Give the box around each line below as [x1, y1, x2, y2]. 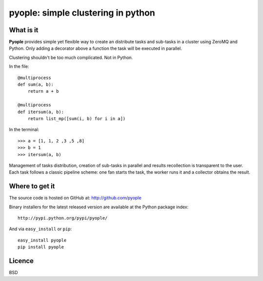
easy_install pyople [18, 237, 67, 243]
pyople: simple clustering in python [9, 7, 155, 18]
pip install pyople [18, 244, 64, 250]
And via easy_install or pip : [9, 226, 72, 232]
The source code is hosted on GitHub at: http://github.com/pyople [9, 195, 142, 201]
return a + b [27, 88, 59, 94]
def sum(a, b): [18, 82, 54, 87]
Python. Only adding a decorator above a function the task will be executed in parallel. [9, 45, 182, 51]
